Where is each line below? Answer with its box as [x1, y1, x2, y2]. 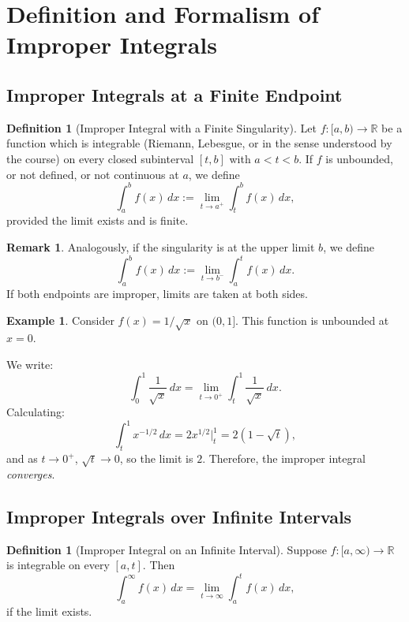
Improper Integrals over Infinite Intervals [6, 504, 352, 528]
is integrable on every [6, 557, 110, 573]
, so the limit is [119, 450, 193, 467]
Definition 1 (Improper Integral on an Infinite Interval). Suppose [6, 541, 327, 557]
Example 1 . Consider [6, 311, 114, 328]
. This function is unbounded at [235, 311, 389, 328]
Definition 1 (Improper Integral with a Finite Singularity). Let [6, 119, 317, 136]
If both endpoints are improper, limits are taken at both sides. [6, 285, 308, 301]
